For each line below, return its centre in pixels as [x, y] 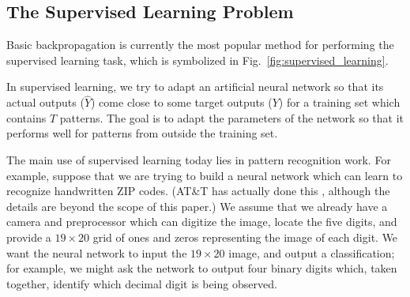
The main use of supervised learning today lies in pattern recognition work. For [199, 159]
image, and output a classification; [312, 252]
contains [26, 117]
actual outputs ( [45, 102]
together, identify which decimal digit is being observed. [142, 283]
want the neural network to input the [97, 252]
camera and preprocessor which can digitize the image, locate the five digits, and [202, 222]
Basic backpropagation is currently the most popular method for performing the [200, 45]
